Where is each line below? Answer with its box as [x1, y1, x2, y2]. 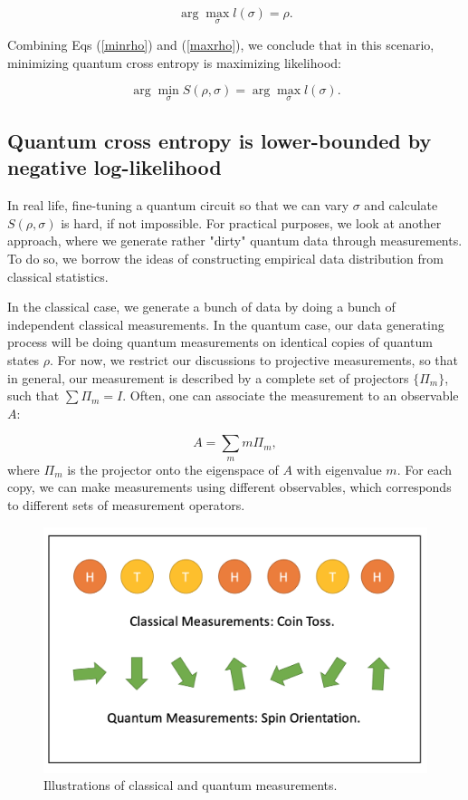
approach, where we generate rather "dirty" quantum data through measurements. [7, 231, 463, 250]
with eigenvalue [296, 459, 382, 478]
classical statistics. [7, 266, 109, 285]
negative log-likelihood [7, 153, 222, 181]
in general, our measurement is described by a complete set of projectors [7, 368, 409, 387]
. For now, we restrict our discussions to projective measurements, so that [50, 350, 459, 369]
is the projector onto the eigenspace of [67, 459, 279, 478]
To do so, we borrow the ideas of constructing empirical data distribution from [7, 249, 444, 267]
